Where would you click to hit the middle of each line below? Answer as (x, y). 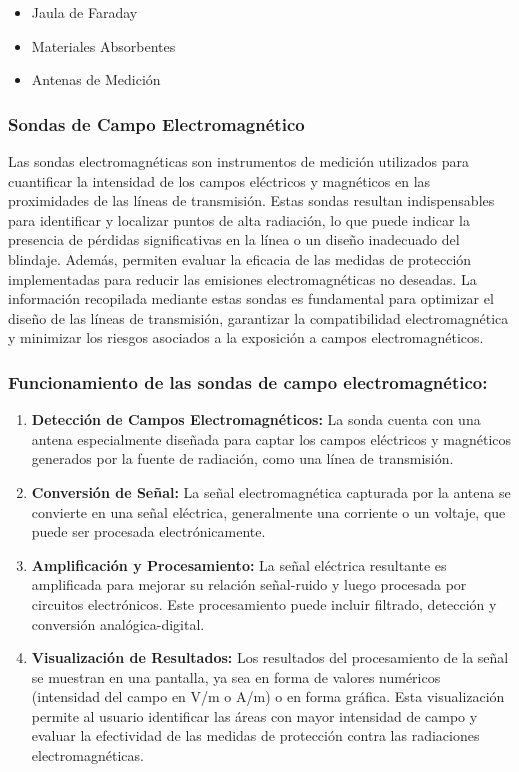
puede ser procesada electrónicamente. (148, 531)
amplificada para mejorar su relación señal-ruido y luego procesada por (249, 584)
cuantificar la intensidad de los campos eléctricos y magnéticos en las (219, 180)
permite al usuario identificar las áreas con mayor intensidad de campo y (254, 715)
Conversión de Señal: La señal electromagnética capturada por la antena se (271, 491)
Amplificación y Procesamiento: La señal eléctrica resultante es (239, 564)
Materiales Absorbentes (103, 45)
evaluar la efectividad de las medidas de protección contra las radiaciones (255, 735)
